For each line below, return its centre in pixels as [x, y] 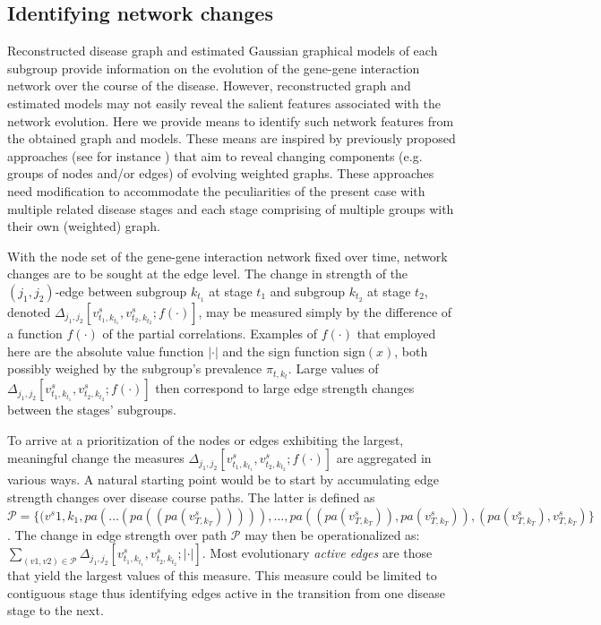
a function [35, 333]
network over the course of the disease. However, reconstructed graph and [209, 86]
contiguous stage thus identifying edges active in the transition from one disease [227, 592]
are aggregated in [384, 458]
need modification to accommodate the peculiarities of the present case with [216, 190]
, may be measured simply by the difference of [325, 311]
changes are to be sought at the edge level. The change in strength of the [208, 274]
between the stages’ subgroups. [92, 410]
